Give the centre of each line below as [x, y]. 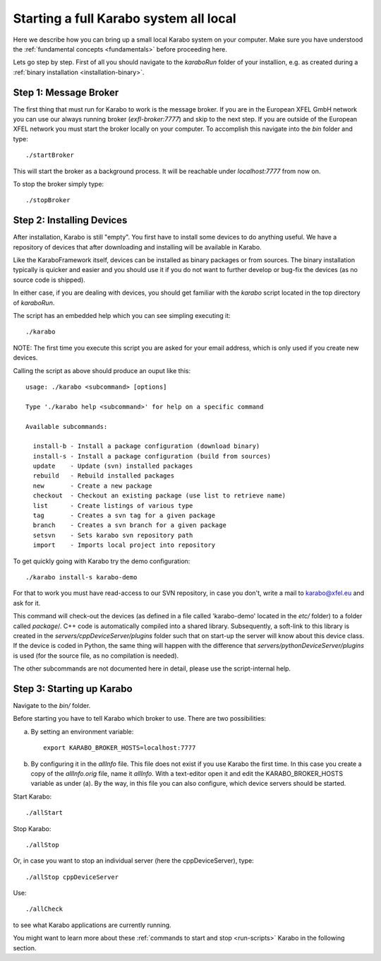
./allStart [44, 813]
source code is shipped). [49, 280]
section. [25, 948]
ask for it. [27, 603]
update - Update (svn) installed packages [113, 466]
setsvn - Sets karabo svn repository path [113, 535]
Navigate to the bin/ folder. [52, 706]
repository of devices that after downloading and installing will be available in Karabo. [137, 247]
